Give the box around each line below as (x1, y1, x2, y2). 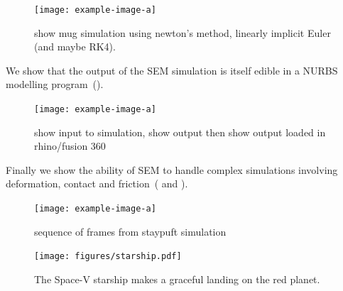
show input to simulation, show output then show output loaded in (34, 124, 326, 139)
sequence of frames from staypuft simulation (34, 224, 227, 238)
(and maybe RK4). (34, 39, 116, 54)
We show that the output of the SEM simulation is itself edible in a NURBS (6, 62, 338, 77)
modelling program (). (6, 77, 104, 92)
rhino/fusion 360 (34, 138, 106, 153)
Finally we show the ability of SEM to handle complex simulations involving (6, 162, 338, 177)
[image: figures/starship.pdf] (34, 251, 182, 262)
